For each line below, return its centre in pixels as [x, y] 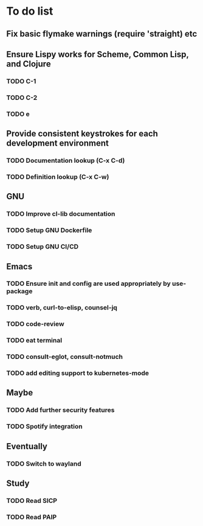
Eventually [27, 446]
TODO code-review [36, 324]
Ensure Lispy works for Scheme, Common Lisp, [98, 54]
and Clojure [29, 64]
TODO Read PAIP [32, 517]
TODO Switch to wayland [44, 463]
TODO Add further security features [60, 410]
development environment [58, 144]
